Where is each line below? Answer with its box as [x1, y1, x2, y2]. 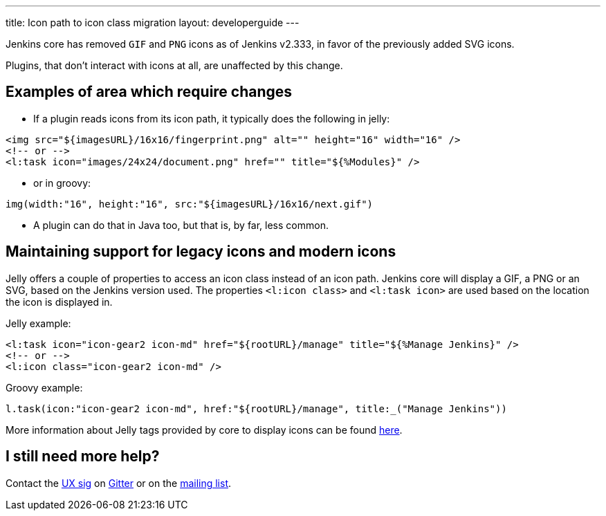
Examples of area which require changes [6, 83, 293, 101]
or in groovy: [33, 176, 91, 189]
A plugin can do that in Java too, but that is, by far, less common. [33, 219, 329, 231]
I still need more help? [6, 448, 160, 466]
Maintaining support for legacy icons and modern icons [6, 243, 396, 261]
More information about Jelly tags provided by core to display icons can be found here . [6, 423, 403, 436]
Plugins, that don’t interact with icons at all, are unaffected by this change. [6, 59, 343, 71]
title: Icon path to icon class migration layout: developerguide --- [6, 17, 300, 28]
